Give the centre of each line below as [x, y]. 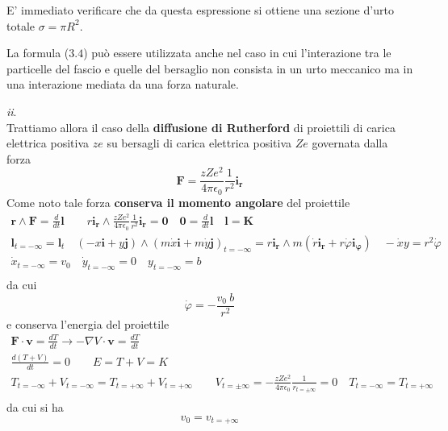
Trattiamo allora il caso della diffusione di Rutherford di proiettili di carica [201, 127]
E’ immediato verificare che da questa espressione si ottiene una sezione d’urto [200, 10]
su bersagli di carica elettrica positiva [199, 143]
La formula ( [38, 53]
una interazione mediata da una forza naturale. [123, 84]
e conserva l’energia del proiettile [88, 323]
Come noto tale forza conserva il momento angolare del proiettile [178, 202]
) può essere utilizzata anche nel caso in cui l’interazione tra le [237, 53]
